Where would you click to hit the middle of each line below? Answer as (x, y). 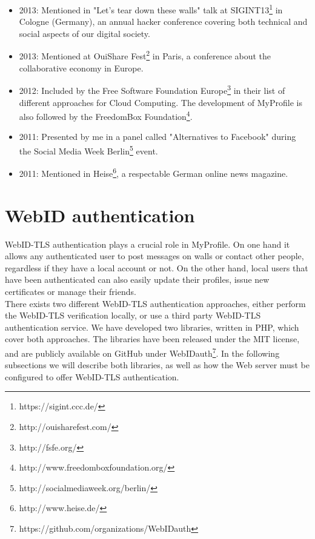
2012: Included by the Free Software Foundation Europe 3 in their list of (152, 89)
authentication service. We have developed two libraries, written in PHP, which (152, 327)
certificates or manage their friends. (71, 291)
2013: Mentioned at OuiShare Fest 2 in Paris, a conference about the (145, 55)
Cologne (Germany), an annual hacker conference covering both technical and (163, 21)
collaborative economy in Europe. (81, 68)
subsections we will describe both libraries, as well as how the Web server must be (157, 365)
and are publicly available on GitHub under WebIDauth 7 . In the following (142, 352)
